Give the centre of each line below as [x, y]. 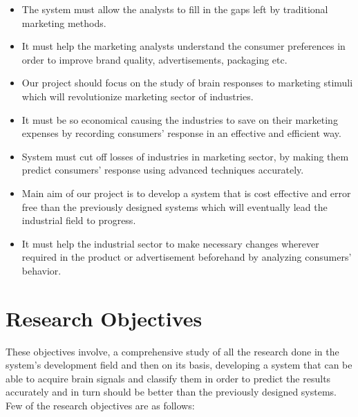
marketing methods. [64, 22]
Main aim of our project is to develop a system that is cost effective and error [186, 193]
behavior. [41, 270]
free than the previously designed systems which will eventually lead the [175, 206]
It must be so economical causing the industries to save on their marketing [180, 119]
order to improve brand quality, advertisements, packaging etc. [154, 59]
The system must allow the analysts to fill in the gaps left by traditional [175, 9]
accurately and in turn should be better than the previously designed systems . [171, 392]
